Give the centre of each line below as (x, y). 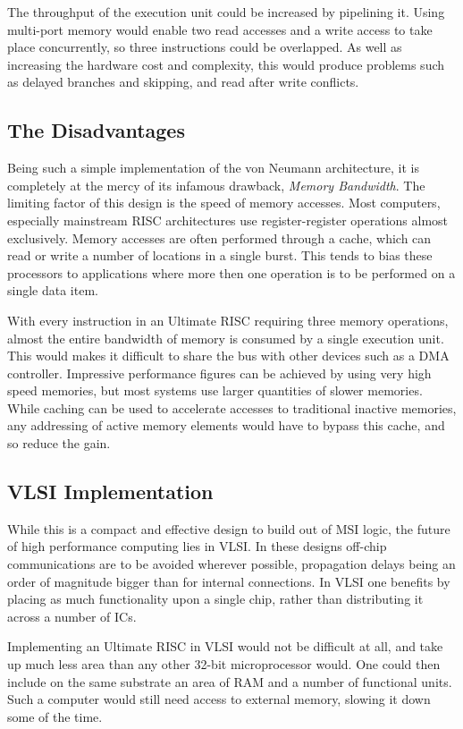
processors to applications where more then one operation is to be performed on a (231, 272)
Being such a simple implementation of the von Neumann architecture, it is (213, 168)
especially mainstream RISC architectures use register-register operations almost (228, 220)
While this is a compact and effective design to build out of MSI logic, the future (229, 528)
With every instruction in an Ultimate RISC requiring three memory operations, (228, 320)
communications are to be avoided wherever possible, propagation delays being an (231, 564)
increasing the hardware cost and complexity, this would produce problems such (226, 64)
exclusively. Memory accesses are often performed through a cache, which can (219, 237)
